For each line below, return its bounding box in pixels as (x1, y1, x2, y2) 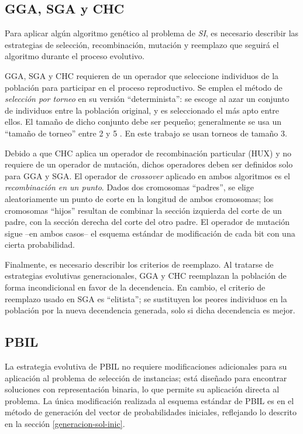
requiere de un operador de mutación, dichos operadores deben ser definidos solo (5, 158, 293, 170)
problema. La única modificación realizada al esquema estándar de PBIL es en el (5, 394, 294, 406)
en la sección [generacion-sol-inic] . (5, 418, 125, 430)
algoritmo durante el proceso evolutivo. (5, 50, 144, 62)
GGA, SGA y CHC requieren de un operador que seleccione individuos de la (5, 69, 279, 81)
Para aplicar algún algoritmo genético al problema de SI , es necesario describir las (5, 27, 299, 39)
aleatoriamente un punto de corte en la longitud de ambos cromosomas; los (5, 192, 274, 204)
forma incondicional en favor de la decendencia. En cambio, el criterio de (5, 281, 266, 293)
